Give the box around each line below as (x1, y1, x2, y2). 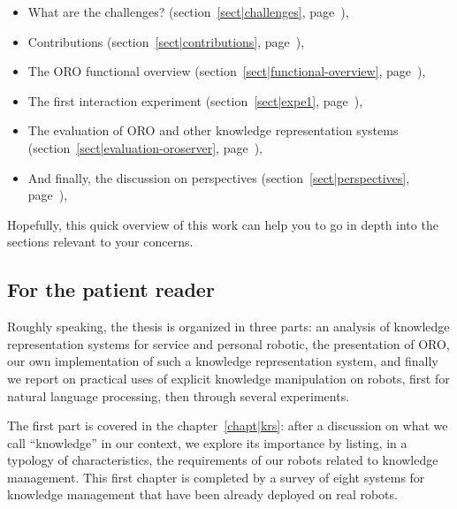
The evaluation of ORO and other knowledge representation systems (27, 121, 399, 140)
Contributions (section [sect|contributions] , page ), (27, 32, 305, 50)
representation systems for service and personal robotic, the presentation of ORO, (7, 334, 450, 353)
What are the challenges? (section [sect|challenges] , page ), (27, 3, 349, 20)
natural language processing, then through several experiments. (7, 386, 350, 405)
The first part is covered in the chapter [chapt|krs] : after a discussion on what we (7, 416, 448, 435)
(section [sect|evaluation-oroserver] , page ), (27, 138, 263, 156)
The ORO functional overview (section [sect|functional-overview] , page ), (27, 62, 426, 80)
